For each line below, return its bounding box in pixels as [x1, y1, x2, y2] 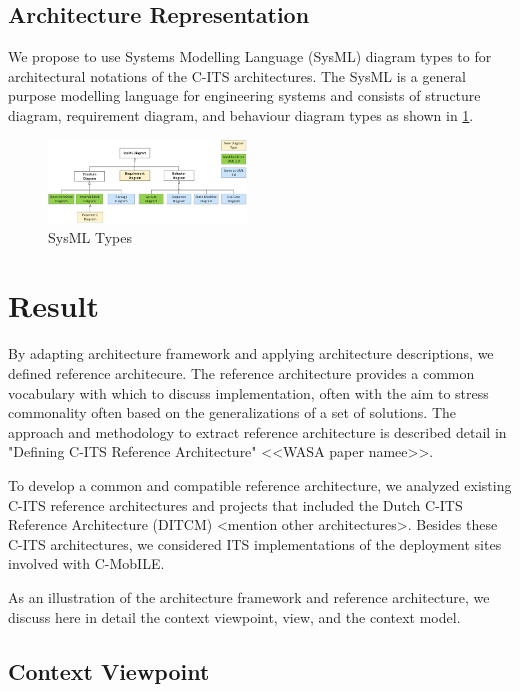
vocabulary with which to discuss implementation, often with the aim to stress [8, 382, 489, 403]
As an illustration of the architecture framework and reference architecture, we [8, 586, 490, 607]
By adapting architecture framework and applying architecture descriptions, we [8, 343, 494, 364]
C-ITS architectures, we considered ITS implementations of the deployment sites [8, 533, 502, 554]
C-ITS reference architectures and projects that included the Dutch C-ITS [8, 494, 463, 515]
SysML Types [48, 226, 132, 247]
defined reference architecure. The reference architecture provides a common [8, 362, 475, 383]
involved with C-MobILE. [8, 553, 165, 574]
